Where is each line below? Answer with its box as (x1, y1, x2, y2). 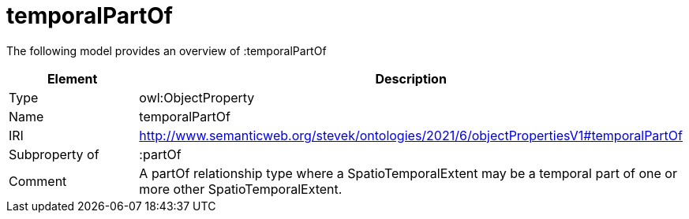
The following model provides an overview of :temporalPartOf (6, 43, 327, 58)
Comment (9, 173, 67, 189)
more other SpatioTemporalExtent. (139, 180, 343, 197)
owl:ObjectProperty (139, 89, 255, 106)
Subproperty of (9, 146, 99, 162)
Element (47, 70, 98, 87)
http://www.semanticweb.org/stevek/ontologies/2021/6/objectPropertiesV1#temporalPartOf (139, 127, 683, 143)
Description (375, 70, 447, 87)
